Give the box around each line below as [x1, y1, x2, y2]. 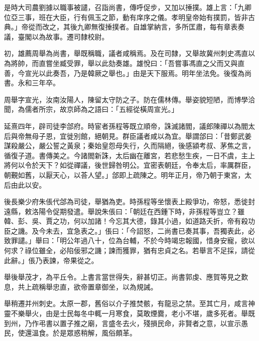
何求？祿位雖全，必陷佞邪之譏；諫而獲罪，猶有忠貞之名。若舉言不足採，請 [4, 245, 248, 256]
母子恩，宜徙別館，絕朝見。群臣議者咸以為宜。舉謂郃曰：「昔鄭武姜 [31, 130, 252, 141]
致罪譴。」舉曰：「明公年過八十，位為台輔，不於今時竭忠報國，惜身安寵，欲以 [4, 235, 255, 246]
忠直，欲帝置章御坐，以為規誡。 [52, 281, 157, 292]
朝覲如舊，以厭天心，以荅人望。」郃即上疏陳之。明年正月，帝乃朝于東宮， [4, 169, 245, 180]
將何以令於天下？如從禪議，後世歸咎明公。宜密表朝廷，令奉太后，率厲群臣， [4, 160, 255, 170]
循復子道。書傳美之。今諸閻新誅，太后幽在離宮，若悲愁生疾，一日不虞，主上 [4, 150, 255, 160]
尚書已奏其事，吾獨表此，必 [164, 225, 255, 236]
